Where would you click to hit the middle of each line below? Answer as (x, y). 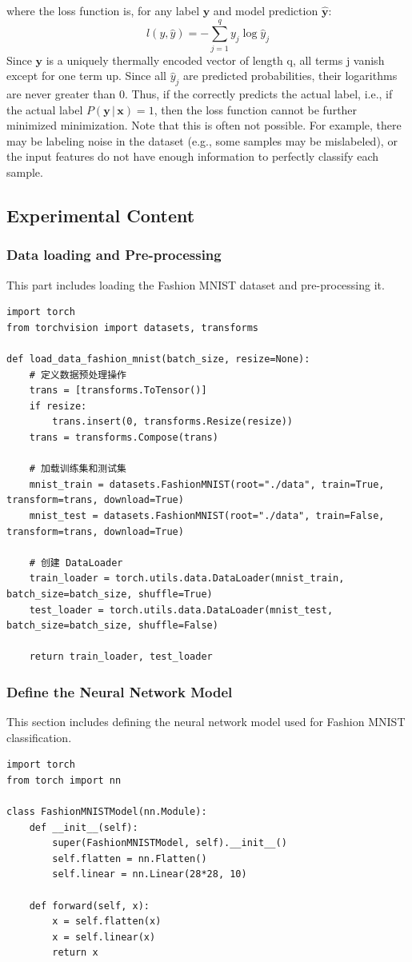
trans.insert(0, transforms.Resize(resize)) (172, 422)
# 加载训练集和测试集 (78, 469)
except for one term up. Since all (86, 76)
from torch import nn (64, 780)
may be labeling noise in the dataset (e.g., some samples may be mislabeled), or (202, 140)
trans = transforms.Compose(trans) (124, 438)
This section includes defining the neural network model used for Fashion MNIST (206, 722)
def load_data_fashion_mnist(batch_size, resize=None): (158, 359)
